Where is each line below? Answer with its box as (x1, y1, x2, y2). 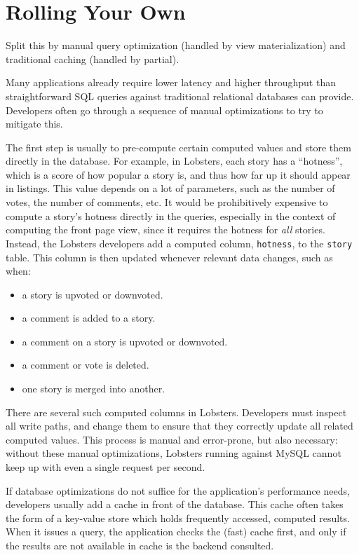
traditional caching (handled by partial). (6, 51, 179, 66)
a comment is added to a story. (22, 310, 156, 325)
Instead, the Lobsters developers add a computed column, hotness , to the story (6, 235, 353, 250)
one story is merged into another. (22, 381, 165, 396)
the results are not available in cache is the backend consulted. (6, 538, 274, 552)
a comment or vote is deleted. (22, 357, 149, 372)
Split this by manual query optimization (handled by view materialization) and (6, 38, 346, 53)
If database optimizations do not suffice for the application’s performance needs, (6, 483, 350, 498)
